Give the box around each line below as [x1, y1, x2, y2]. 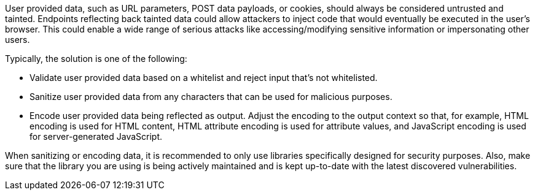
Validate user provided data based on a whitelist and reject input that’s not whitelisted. [29, 72, 378, 83]
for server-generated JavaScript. [29, 131, 163, 142]
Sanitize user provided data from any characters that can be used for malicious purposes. [29, 91, 392, 102]
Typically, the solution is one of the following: [5, 53, 187, 64]
